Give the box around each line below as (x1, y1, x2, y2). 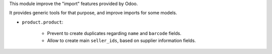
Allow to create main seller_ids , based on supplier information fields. (47, 37, 196, 43)
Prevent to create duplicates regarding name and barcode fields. (47, 30, 181, 36)
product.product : (22, 19, 63, 25)
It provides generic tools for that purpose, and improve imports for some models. (9, 10, 177, 16)
